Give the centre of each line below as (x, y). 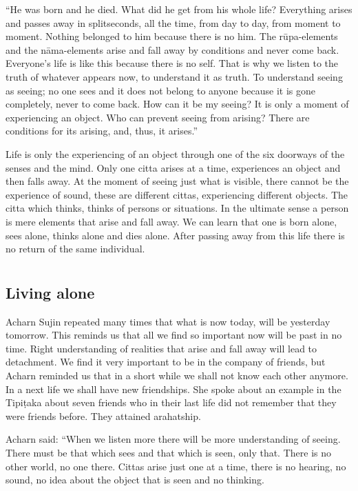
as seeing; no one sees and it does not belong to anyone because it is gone (161, 90)
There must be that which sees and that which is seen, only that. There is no (168, 453)
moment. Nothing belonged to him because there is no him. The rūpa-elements (172, 36)
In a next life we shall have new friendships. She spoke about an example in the (173, 389)
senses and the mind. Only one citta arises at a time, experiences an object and (173, 167)
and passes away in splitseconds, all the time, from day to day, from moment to (173, 22)
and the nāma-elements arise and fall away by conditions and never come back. (172, 49)
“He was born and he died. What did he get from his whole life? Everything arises (179, 9)
